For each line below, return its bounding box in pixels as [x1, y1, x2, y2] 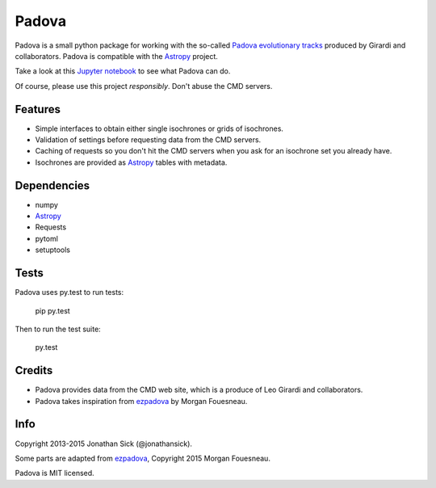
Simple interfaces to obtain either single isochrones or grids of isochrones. [35, 124, 284, 133]
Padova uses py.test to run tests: [15, 288, 124, 297]
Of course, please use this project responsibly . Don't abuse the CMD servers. [15, 81, 273, 90]
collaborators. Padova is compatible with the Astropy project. [15, 51, 218, 61]
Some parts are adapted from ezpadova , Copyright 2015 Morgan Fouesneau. [15, 453, 270, 463]
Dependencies [15, 179, 90, 192]
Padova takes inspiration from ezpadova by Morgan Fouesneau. [35, 396, 248, 406]
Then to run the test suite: [15, 324, 101, 334]
